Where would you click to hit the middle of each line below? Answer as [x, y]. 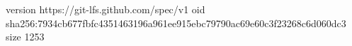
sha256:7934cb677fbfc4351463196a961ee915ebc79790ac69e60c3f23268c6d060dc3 [176, 23]
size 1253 [25, 37]
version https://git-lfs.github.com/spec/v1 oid [106, 9]
